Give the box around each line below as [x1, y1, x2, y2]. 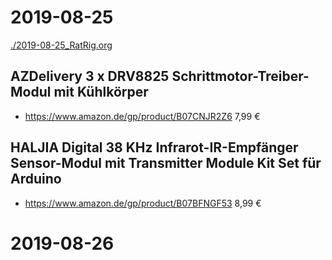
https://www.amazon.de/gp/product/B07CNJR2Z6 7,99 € [24, 110, 261, 122]
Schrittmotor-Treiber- [171, 68, 310, 85]
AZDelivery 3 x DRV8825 [10, 68, 170, 85]
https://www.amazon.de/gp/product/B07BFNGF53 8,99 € [24, 197, 262, 209]
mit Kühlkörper [53, 84, 149, 101]
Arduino [10, 171, 62, 188]
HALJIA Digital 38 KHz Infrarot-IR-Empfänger [10, 139, 299, 156]
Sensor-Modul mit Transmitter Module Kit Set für [10, 155, 322, 172]
